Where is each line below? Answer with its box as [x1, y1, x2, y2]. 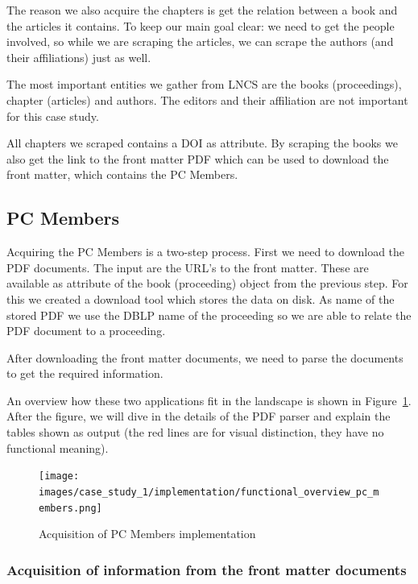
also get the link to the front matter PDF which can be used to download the [6, 150, 389, 167]
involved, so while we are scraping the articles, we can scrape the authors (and [6, 33, 394, 50]
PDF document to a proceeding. [6, 322, 166, 339]
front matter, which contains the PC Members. [6, 166, 238, 183]
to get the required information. [6, 365, 163, 382]
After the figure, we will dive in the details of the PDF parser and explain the [6, 408, 391, 425]
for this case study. [6, 107, 99, 124]
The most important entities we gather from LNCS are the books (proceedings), [6, 76, 402, 93]
